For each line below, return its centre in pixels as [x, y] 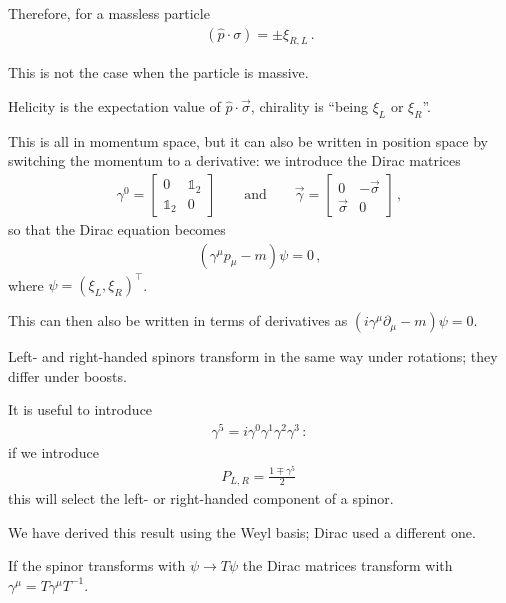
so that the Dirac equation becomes [117, 229]
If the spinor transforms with [97, 565]
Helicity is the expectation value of [114, 106]
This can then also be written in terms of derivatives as [178, 320]
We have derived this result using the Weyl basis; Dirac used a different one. [242, 531]
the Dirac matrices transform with [347, 565]
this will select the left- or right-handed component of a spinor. [201, 497]
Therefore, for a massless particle [109, 13]
